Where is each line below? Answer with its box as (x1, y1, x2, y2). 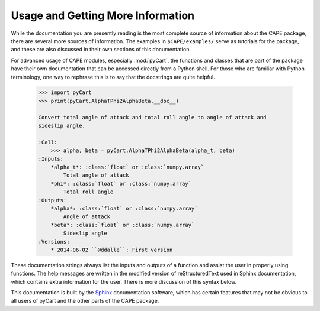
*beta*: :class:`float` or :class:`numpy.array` (50, 222, 195, 228)
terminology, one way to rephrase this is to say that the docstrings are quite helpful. (11, 73, 216, 80)
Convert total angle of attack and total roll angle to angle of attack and (38, 114, 267, 121)
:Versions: (38, 238, 70, 245)
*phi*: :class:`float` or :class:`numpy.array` (50, 180, 192, 187)
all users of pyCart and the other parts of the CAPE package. (11, 297, 159, 304)
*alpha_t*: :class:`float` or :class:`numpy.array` (50, 164, 204, 170)
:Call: (38, 139, 57, 145)
